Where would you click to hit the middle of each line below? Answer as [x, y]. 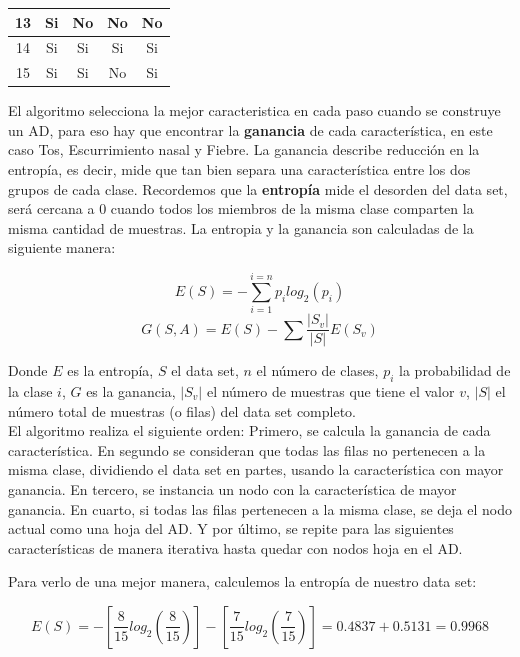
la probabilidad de [455, 370]
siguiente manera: [62, 247]
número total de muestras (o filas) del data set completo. [182, 410]
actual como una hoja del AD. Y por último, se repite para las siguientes [231, 528]
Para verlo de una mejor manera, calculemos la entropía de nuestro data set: [242, 581]
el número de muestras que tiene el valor [330, 391]
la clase [30, 391]
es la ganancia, [131, 391]
